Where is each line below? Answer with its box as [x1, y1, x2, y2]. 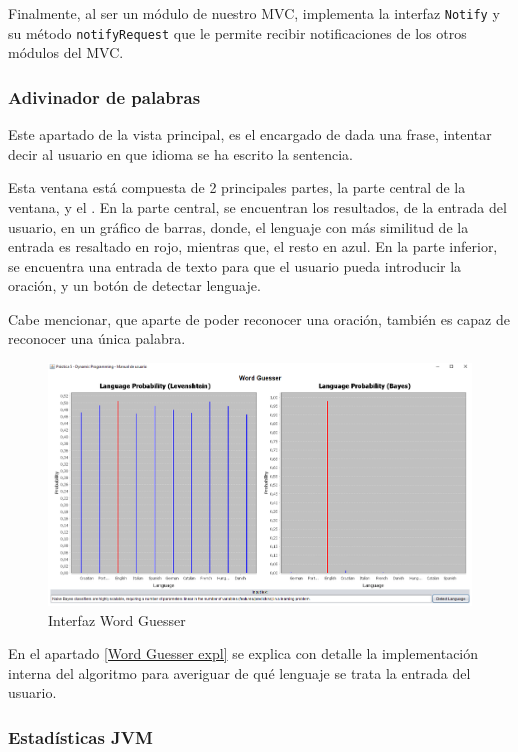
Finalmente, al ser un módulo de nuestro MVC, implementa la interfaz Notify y [8, 3, 500, 23]
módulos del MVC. [8, 42, 124, 63]
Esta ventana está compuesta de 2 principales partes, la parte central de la [8, 177, 466, 198]
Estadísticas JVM [8, 724, 153, 749]
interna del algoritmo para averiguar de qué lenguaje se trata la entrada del [8, 662, 471, 683]
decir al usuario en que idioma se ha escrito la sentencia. [8, 143, 353, 164]
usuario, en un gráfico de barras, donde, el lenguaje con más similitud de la [8, 216, 469, 237]
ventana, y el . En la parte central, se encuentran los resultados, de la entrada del [8, 196, 507, 217]
